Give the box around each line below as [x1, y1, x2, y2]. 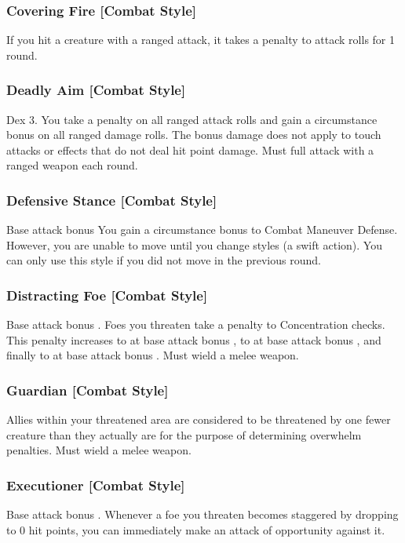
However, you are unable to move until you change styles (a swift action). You [6, 236, 382, 253]
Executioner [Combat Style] [6, 475, 185, 494]
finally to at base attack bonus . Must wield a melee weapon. [6, 347, 299, 363]
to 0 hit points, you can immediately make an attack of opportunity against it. [6, 521, 385, 538]
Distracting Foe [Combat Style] [6, 285, 208, 304]
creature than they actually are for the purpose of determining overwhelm [6, 426, 362, 443]
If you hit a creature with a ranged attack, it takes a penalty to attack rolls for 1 [6, 31, 395, 48]
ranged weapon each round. [6, 157, 138, 173]
